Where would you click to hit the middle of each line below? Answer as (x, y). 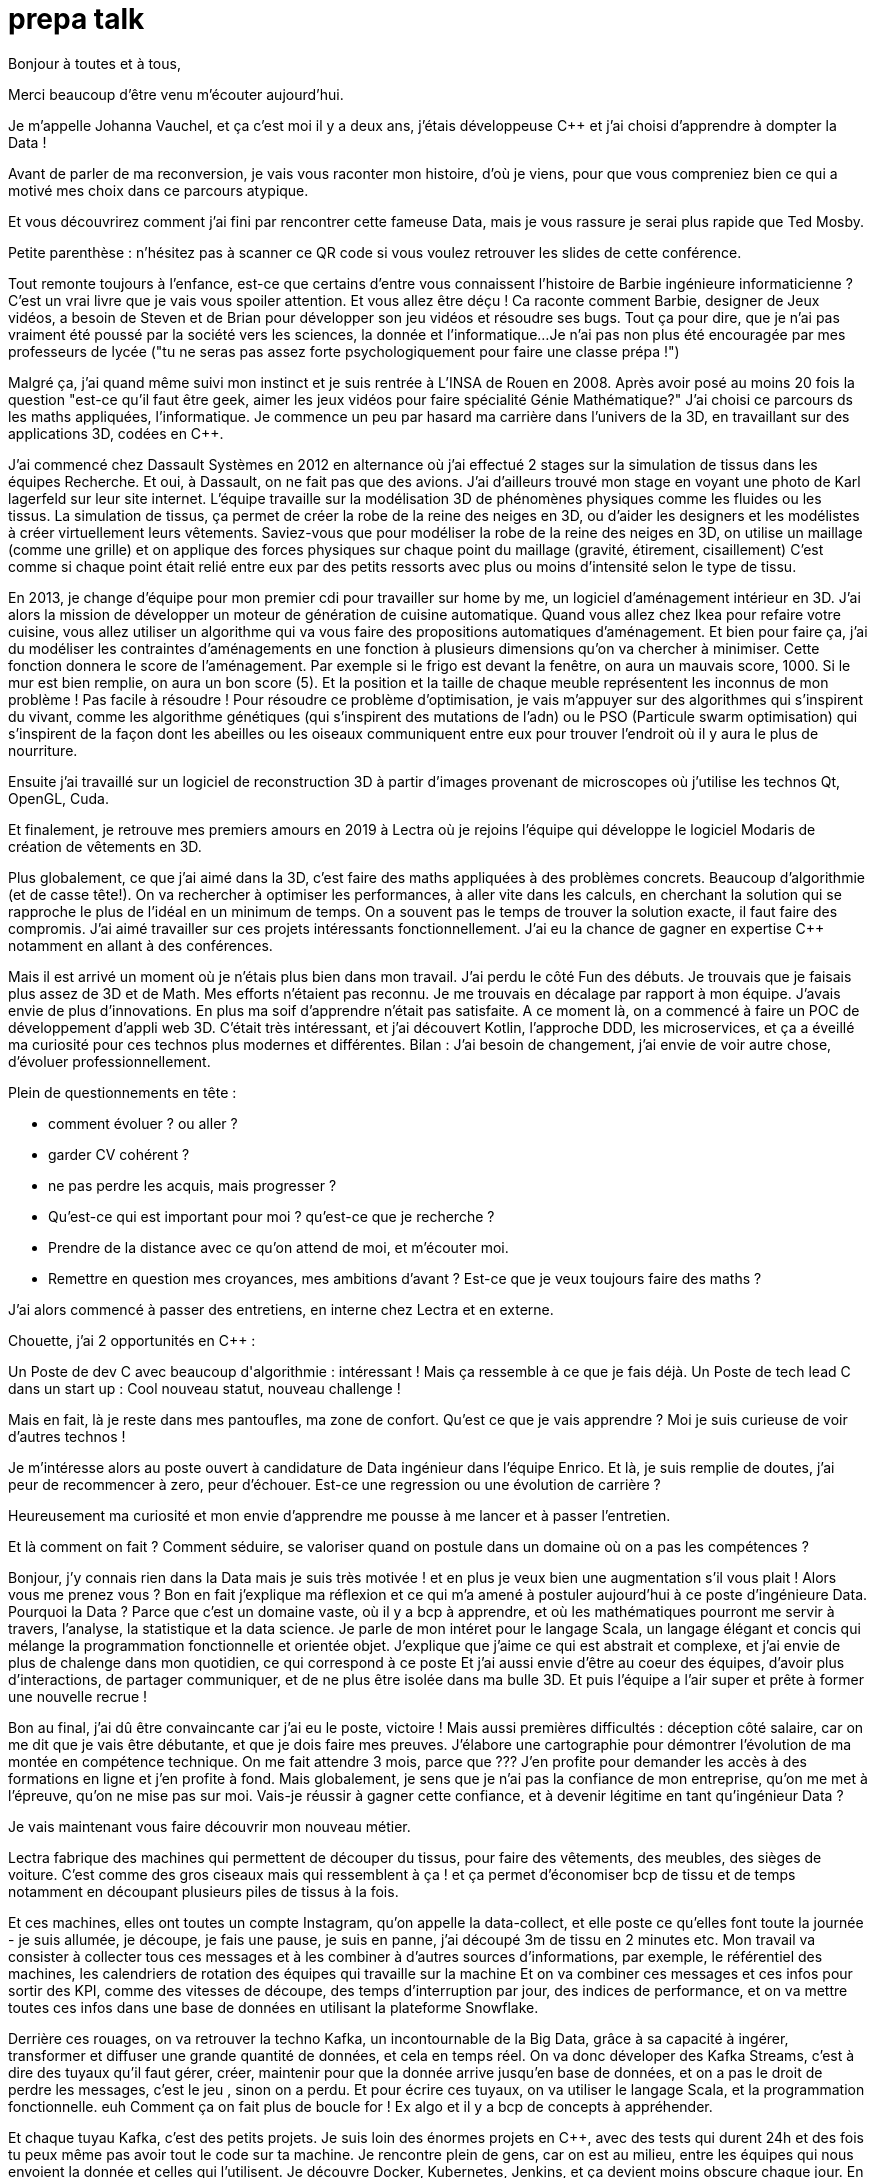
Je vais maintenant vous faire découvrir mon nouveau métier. (209, 1826)
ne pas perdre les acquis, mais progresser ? (192, 1185)
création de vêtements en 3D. (105, 846)
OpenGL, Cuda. (59, 798)
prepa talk (76, 19)
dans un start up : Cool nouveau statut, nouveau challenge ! (204, 1388)
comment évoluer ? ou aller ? (143, 1123)
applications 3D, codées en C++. (116, 433)
